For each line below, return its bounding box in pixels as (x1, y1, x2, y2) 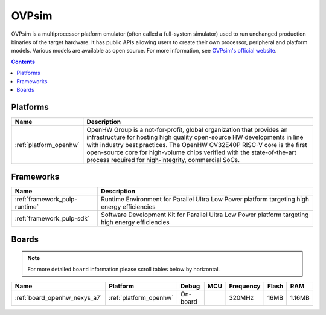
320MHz (229, 294, 254, 302)
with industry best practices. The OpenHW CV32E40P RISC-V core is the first (86, 140, 307, 149)
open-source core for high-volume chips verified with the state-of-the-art (86, 148, 296, 157)
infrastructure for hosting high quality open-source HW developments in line (86, 133, 304, 141)
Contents (11, 58, 36, 65)
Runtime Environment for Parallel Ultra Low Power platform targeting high (100, 195, 309, 204)
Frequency (229, 282, 261, 290)
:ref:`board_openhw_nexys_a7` (14, 294, 103, 302)
